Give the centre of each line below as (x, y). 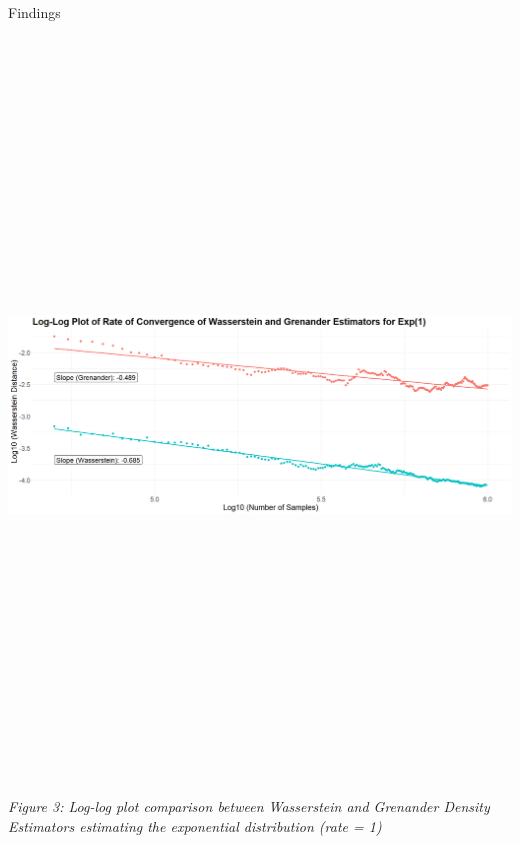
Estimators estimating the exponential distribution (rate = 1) (195, 825)
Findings (34, 12)
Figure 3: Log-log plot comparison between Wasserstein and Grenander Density (249, 806)
